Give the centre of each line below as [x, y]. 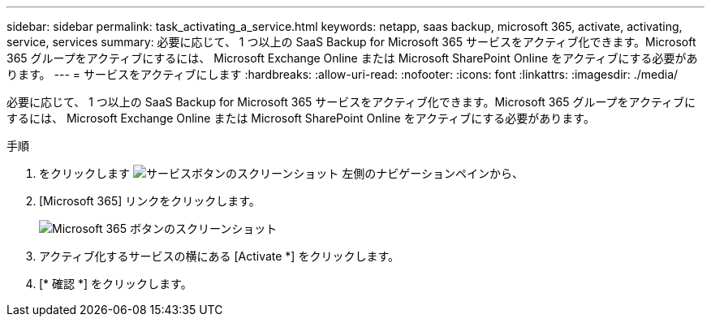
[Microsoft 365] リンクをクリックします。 [150, 201]
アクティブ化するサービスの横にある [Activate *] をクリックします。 [219, 256]
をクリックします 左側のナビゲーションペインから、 [281, 173]
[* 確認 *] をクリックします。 [116, 284]
